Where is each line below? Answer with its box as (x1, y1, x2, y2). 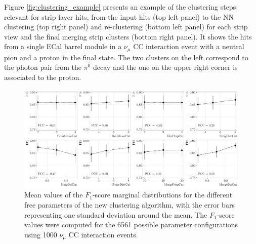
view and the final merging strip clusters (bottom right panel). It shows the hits (4, 31, 252, 42)
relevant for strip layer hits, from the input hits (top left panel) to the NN (4, 11, 234, 22)
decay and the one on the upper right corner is (93, 62, 238, 72)
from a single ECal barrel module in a (4, 41, 122, 52)
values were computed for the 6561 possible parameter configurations (24, 219, 238, 230)
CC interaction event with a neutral (133, 41, 244, 52)
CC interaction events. (68, 229, 138, 239)
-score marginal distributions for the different (92, 189, 233, 200)
